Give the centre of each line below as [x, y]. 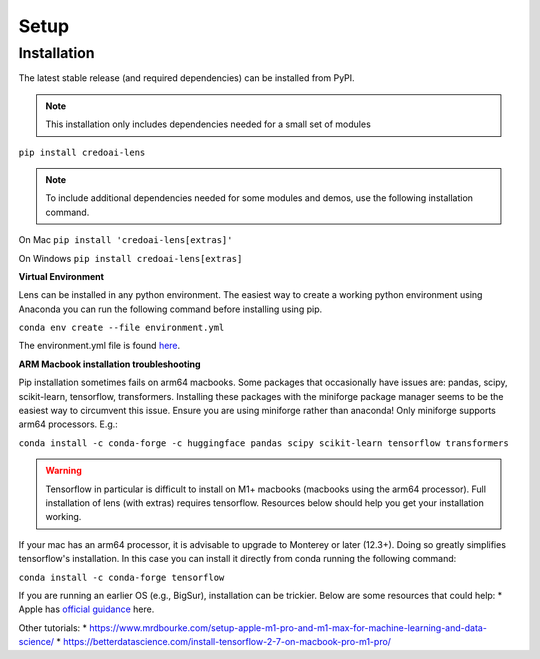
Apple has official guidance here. [86, 609]
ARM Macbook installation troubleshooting [109, 364]
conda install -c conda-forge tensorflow [121, 577]
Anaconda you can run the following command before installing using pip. [170, 309]
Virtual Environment [61, 276]
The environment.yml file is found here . [99, 346]
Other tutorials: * [53, 627]
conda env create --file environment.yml [121, 328]
